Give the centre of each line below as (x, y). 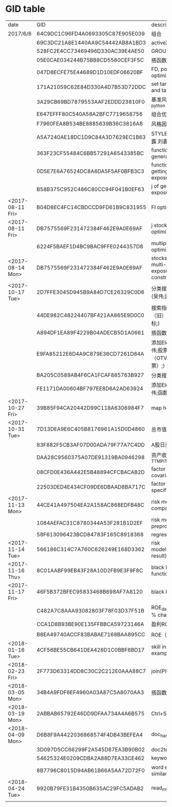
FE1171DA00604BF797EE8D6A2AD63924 (90, 388)
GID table (25, 9)
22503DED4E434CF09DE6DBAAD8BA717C (91, 487)
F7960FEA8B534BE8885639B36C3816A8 (90, 123)
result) (159, 556)
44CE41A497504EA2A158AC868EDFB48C (90, 505)
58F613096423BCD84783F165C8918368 (90, 534)
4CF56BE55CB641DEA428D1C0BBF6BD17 (91, 650)
